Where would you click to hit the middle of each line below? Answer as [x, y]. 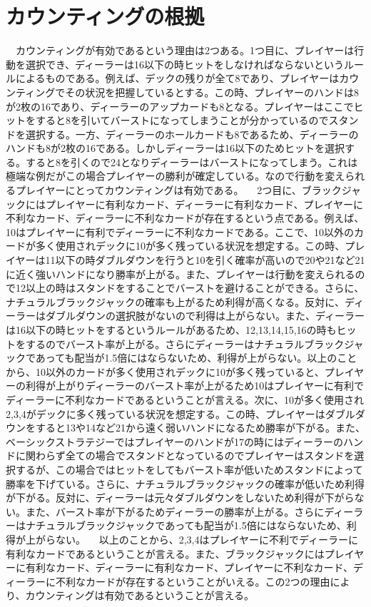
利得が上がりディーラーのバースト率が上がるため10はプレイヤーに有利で [194, 386]
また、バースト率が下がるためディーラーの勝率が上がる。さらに [175, 511]
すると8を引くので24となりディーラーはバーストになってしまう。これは [192, 162]
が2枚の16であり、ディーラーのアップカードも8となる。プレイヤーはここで [180, 106]
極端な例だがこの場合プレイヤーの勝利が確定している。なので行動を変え [176, 176]
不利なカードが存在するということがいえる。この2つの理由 [193, 581]
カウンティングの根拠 [105, 16]
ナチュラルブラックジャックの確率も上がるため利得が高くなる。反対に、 [175, 301]
